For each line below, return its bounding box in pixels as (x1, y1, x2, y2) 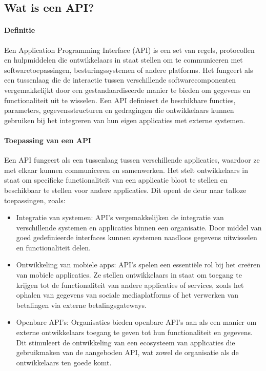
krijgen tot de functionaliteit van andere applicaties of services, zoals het (16, 279, 244, 290)
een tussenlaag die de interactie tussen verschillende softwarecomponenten (4, 74, 236, 85)
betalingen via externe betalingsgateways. (16, 299, 147, 310)
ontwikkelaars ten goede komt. (16, 357, 112, 367)
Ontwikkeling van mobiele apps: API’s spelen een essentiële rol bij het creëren (16, 259, 261, 270)
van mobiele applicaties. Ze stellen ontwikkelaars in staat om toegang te (16, 269, 242, 280)
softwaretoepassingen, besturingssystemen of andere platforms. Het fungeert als (4, 64, 253, 75)
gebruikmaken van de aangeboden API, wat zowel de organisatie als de (16, 347, 239, 358)
